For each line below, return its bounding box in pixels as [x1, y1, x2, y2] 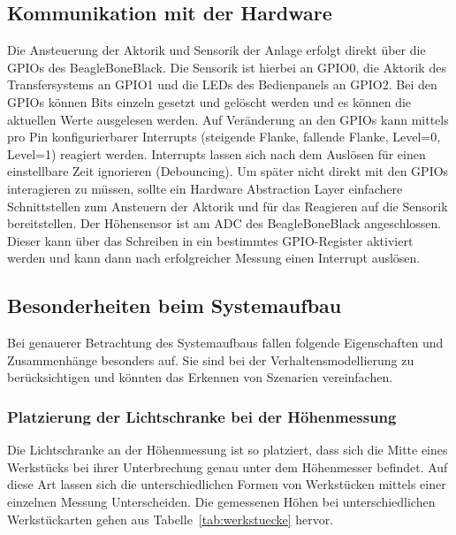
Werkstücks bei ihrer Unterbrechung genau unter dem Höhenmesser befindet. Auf [7, 457, 448, 476]
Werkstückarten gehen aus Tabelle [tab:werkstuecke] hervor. [7, 509, 334, 528]
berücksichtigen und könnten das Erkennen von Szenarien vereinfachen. [7, 368, 393, 386]
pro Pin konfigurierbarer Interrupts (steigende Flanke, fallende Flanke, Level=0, [7, 127, 441, 146]
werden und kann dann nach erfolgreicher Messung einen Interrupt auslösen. [7, 248, 421, 267]
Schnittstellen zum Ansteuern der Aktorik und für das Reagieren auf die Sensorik [7, 196, 448, 215]
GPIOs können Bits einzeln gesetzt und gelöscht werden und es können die [7, 92, 412, 111]
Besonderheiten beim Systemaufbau [7, 292, 342, 319]
